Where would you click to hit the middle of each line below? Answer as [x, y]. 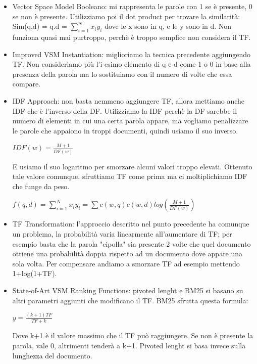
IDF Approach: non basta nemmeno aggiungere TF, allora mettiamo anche [128, 100]
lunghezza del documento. [52, 355]
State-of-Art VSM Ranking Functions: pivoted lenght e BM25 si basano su [128, 290]
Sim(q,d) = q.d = [40, 26]
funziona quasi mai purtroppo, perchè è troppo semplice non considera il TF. [132, 37]
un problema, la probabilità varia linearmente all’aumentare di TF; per [122, 234]
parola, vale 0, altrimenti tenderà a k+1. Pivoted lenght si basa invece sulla [129, 345]
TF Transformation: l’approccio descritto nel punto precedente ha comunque [131, 224]
